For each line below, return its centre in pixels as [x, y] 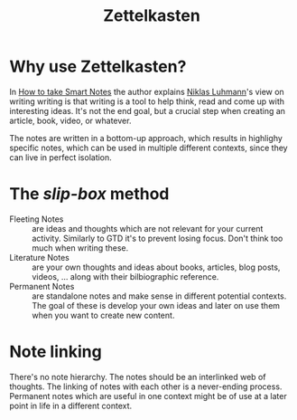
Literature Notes [39, 257]
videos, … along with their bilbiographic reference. [125, 276]
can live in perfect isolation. [61, 157]
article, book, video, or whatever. [70, 120]
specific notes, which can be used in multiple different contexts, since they [148, 148]
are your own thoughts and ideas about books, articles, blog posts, [156, 267]
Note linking [56, 352]
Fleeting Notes [37, 219]
